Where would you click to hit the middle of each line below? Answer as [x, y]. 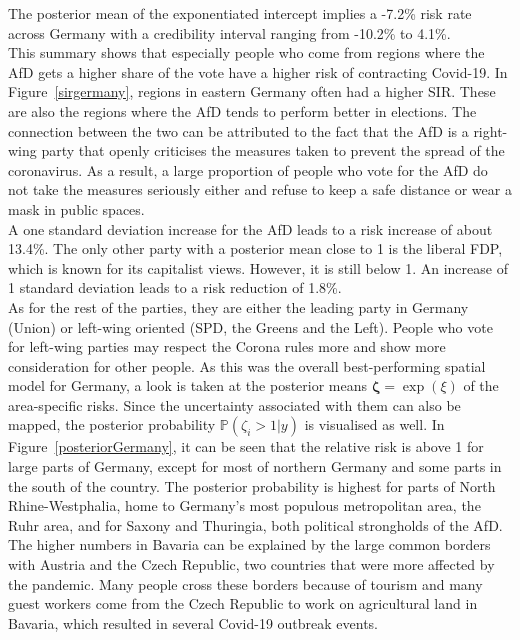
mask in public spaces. [76, 208]
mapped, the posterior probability [112, 424]
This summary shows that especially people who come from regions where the [246, 52]
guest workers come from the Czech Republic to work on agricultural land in [243, 603]
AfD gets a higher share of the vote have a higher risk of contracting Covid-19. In [258, 71]
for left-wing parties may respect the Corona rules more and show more [227, 346]
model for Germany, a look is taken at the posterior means [188, 385]
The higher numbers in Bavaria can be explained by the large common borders [249, 544]
